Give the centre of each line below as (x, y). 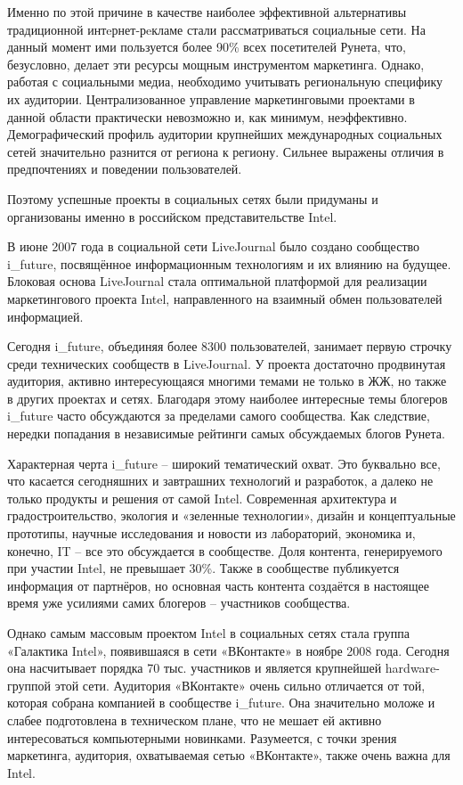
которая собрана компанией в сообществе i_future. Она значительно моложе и (221, 703)
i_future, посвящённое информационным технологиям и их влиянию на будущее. (229, 263)
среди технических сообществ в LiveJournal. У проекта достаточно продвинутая (227, 363)
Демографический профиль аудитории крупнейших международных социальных (225, 134)
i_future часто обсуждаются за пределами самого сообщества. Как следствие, (219, 416)
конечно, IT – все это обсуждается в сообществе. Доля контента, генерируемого (225, 550)
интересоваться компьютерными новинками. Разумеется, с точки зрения (202, 737)
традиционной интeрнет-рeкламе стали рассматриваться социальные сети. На (216, 29)
